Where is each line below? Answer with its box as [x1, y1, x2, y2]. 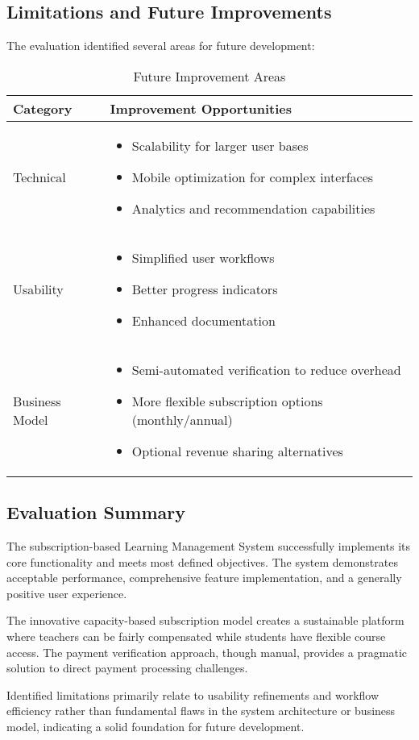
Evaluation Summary [6, 500, 186, 525]
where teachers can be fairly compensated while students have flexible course [6, 627, 386, 644]
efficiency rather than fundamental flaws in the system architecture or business [6, 702, 396, 719]
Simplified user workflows [131, 247, 275, 267]
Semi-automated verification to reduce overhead [131, 360, 401, 379]
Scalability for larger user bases [131, 135, 309, 155]
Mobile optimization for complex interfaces [131, 167, 374, 186]
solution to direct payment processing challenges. [6, 659, 248, 676]
